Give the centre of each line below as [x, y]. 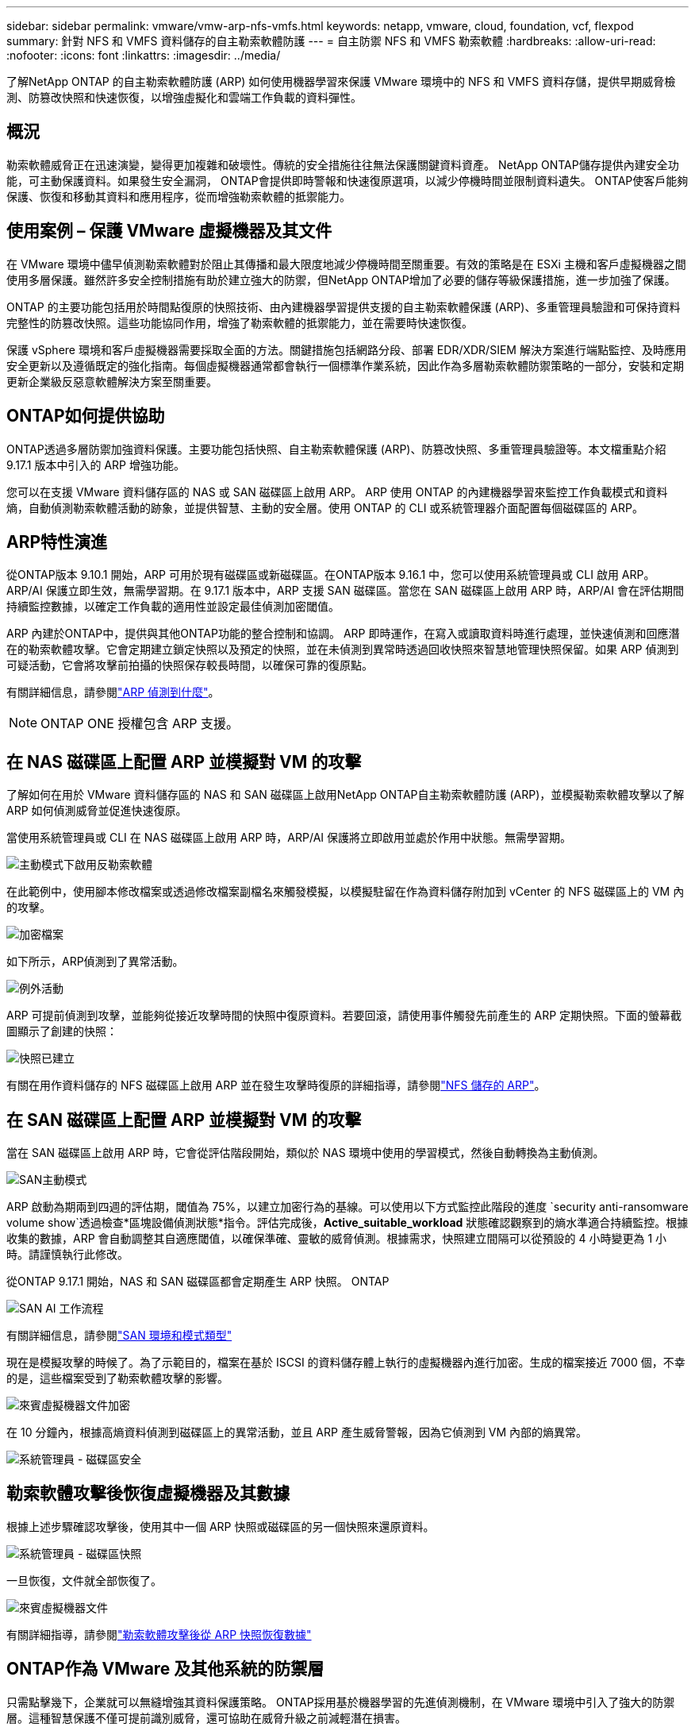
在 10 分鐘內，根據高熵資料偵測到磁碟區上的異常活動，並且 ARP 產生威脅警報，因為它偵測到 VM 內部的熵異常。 [297, 1432]
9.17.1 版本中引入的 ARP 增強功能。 [96, 465]
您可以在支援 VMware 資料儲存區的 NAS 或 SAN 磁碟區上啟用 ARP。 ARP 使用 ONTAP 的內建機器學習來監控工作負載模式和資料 [337, 492]
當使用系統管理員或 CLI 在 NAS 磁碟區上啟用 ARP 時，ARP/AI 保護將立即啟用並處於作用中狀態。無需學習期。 [289, 838]
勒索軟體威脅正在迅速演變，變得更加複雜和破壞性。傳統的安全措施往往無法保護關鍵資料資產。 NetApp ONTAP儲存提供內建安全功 [343, 164]
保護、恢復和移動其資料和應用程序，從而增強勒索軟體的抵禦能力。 [179, 196]
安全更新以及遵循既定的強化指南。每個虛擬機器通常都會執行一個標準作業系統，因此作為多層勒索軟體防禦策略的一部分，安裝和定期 [345, 365]
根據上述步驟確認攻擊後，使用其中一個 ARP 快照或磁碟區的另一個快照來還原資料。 [221, 1526]
